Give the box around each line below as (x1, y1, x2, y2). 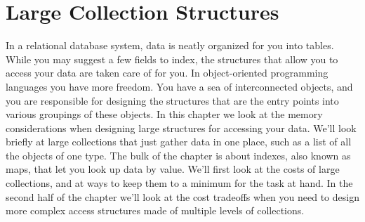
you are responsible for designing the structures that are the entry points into (6, 93, 339, 107)
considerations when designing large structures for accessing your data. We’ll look (6, 120, 357, 135)
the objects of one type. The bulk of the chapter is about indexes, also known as (6, 148, 351, 162)
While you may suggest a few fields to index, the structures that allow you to (6, 51, 338, 66)
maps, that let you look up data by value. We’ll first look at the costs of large (6, 162, 340, 176)
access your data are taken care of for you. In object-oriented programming (6, 65, 328, 80)
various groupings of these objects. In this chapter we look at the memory (6, 107, 323, 122)
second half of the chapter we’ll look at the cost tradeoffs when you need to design (6, 189, 359, 204)
